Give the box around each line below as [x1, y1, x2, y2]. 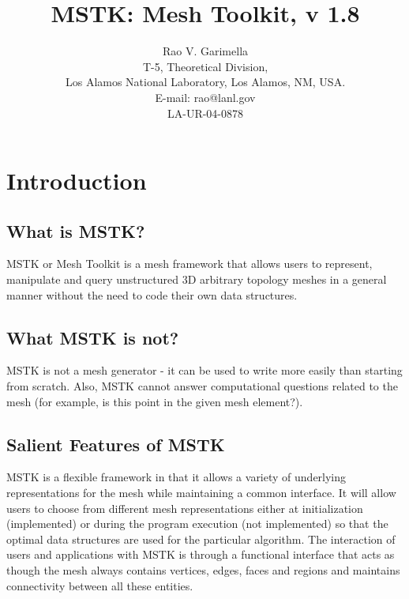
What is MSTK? [6, 218, 145, 243]
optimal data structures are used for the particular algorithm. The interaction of [6, 530, 396, 547]
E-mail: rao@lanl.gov [155, 89, 256, 105]
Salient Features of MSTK [6, 431, 225, 456]
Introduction [6, 164, 147, 197]
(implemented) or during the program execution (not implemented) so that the [6, 515, 388, 532]
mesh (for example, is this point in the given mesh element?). [6, 393, 303, 409]
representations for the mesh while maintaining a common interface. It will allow [6, 484, 396, 501]
